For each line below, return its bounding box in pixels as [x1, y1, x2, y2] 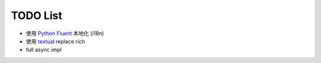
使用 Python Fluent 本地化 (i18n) [26, 30, 104, 37]
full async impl [26, 46, 62, 53]
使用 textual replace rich [26, 37, 86, 45]
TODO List [11, 9, 62, 22]
